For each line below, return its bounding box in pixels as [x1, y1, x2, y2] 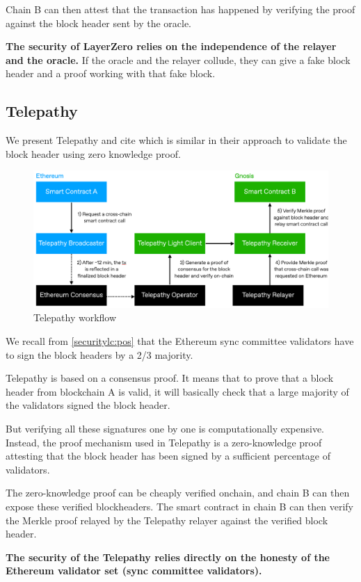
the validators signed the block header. [6, 398, 170, 412]
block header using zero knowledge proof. [6, 146, 181, 161]
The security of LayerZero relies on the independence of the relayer [6, 39, 337, 54]
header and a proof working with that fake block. [6, 66, 216, 81]
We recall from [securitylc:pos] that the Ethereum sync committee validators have [6, 334, 354, 348]
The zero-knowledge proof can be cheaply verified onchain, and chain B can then [6, 485, 350, 500]
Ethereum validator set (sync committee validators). [6, 563, 262, 578]
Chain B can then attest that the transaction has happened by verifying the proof [6, 2, 355, 16]
